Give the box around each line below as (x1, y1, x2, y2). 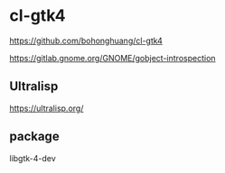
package (9, 129, 61, 144)
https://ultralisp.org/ (9, 103, 84, 114)
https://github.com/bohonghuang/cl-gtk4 (9, 35, 163, 46)
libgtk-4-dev (9, 152, 56, 163)
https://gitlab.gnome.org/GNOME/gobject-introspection (9, 52, 216, 63)
